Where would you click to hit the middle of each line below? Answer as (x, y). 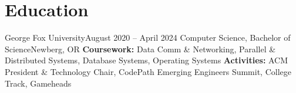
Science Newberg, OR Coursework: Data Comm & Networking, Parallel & (140, 49)
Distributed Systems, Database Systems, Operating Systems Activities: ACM (147, 60)
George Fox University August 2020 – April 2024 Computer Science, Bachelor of (148, 37)
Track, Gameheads (38, 83)
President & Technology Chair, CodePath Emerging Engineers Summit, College (148, 71)
